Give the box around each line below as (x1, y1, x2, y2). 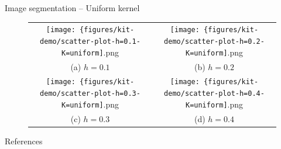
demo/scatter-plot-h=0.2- (164, 37, 265, 46)
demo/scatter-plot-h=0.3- (40, 89, 140, 98)
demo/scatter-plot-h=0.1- (40, 37, 140, 46)
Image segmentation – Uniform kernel (5, 2, 140, 13)
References (5, 134, 43, 147)
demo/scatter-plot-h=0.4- (164, 89, 265, 98)
